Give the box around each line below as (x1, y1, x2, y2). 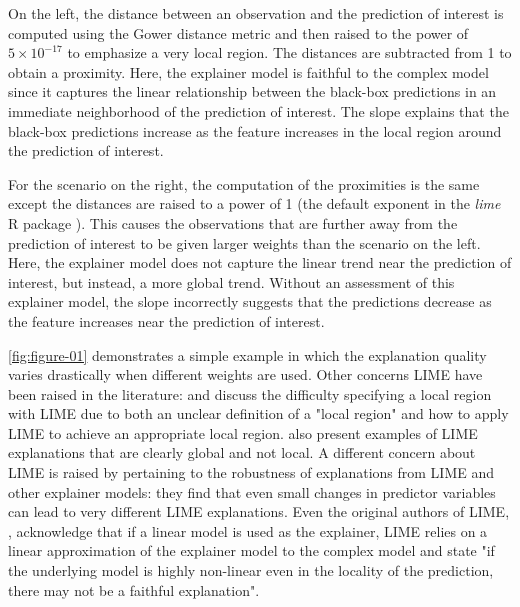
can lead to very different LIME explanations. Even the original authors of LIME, (8, 501, 510, 522)
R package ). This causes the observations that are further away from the (8, 212, 458, 233)
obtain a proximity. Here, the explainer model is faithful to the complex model (8, 61, 489, 82)
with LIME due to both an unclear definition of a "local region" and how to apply (8, 403, 509, 424)
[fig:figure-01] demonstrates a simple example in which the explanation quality (8, 344, 487, 365)
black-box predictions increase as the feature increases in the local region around (8, 120, 502, 141)
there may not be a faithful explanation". (8, 579, 260, 600)
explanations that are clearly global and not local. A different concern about (8, 442, 476, 463)
